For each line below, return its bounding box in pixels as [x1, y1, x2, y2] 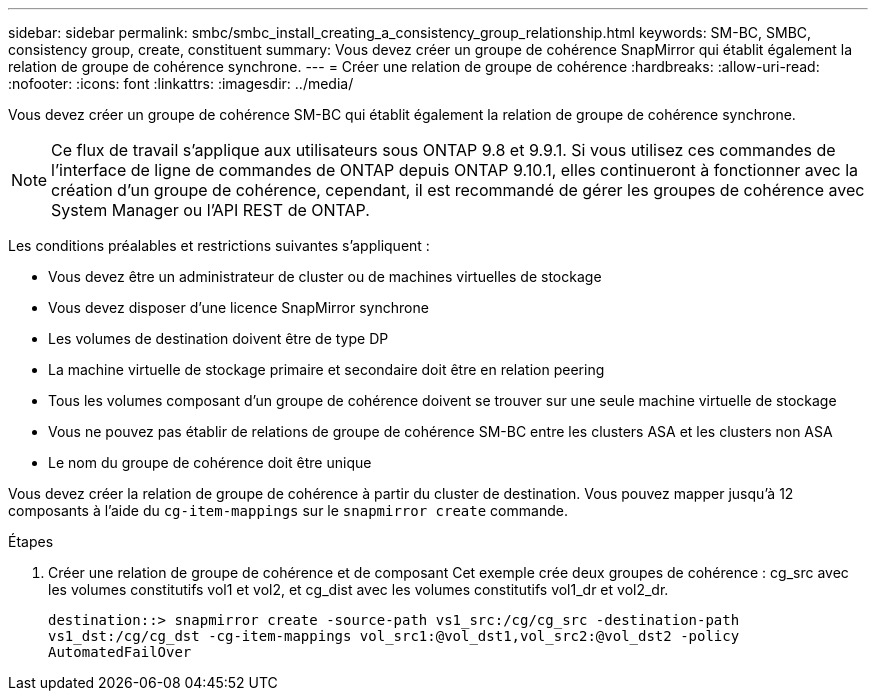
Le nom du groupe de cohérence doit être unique [48, 454, 372, 471]
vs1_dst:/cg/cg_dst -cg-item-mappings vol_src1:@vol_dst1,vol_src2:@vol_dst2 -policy [48, 628, 740, 644]
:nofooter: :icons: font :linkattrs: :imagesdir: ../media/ [8, 75, 354, 92]
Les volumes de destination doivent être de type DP [48, 330, 389, 347]
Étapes [8, 533, 54, 550]
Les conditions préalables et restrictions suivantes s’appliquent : [8, 237, 430, 254]
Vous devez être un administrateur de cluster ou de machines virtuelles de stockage [48, 268, 602, 285]
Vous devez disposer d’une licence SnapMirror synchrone [48, 299, 429, 316]
